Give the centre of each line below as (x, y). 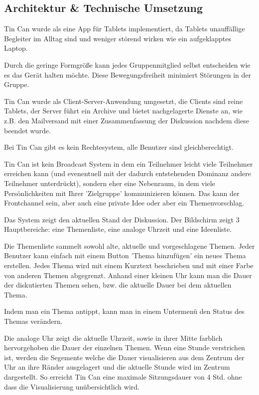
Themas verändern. (33, 321)
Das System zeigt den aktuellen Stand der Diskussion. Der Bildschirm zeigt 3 (122, 219)
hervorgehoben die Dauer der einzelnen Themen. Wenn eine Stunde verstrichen (125, 347)
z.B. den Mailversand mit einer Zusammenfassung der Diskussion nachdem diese (127, 120)
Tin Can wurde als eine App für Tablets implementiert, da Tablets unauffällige (125, 29)
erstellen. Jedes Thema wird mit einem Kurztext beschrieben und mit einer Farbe (129, 265)
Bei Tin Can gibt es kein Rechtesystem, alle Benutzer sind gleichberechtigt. (119, 147)
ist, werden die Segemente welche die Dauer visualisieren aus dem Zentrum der (124, 357)
